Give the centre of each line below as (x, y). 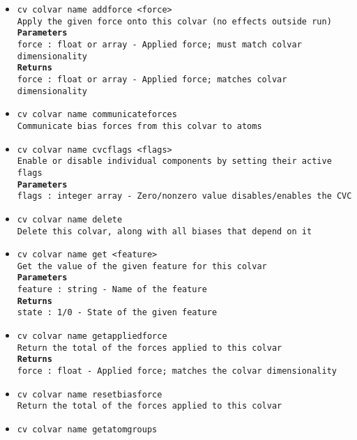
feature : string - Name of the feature (112, 290)
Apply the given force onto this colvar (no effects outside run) (174, 21)
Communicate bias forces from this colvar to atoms (139, 126)
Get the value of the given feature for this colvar (142, 266)
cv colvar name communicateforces (97, 115)
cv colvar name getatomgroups (87, 430)
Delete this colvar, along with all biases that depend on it (165, 231)
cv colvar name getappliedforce (92, 336)
